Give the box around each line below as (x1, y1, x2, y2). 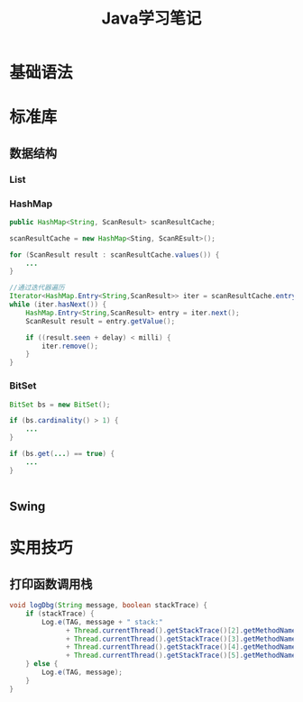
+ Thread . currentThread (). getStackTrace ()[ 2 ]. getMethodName (66, 625, 297, 635)
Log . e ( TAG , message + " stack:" (41, 617, 164, 626)
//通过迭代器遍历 (9, 283, 65, 293)
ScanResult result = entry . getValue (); (25, 316, 176, 325)
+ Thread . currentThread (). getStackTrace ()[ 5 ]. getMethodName (66, 651, 297, 661)
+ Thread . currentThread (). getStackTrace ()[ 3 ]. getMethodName (66, 634, 297, 643)
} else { (25, 660, 59, 669)
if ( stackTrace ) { (25, 609, 95, 618)
